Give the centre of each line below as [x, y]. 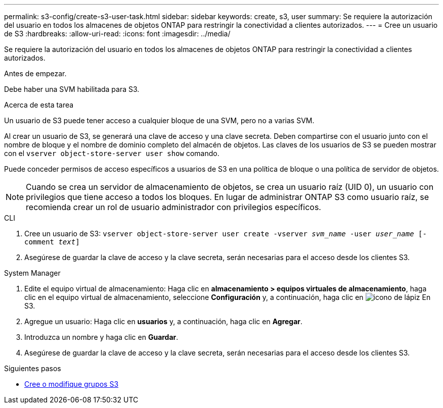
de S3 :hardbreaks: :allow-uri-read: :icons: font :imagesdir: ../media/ [117, 34]
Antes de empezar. [35, 73]
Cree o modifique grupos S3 [72, 384]
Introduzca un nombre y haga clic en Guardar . [101, 337]
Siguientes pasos [33, 368]
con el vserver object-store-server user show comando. [112, 153]
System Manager [32, 273]
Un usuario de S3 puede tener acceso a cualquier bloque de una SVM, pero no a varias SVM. [159, 120]
